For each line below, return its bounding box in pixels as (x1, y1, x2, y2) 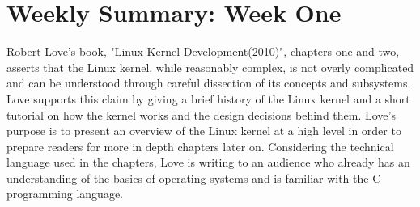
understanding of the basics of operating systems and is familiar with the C (6, 169, 381, 186)
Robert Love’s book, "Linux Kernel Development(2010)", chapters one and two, (6, 43, 400, 60)
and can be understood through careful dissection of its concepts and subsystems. (6, 74, 411, 91)
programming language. (6, 185, 123, 202)
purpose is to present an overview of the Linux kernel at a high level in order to (6, 122, 401, 139)
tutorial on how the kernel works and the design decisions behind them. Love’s (6, 106, 396, 123)
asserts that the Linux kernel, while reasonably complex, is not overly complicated (6, 58, 414, 75)
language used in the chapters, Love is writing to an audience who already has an (6, 154, 410, 171)
